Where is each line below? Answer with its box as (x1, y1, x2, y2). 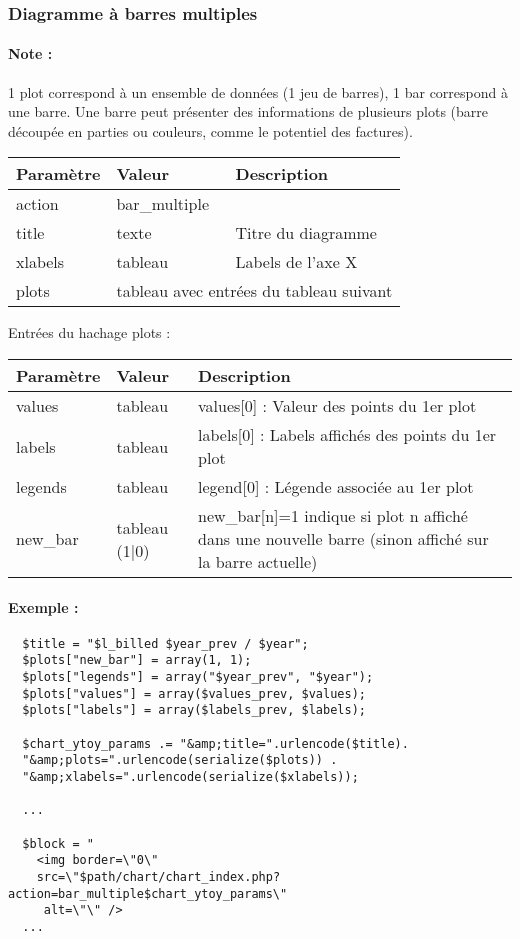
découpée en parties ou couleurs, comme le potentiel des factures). (8, 120, 413, 141)
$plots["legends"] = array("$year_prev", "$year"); (22, 670, 374, 685)
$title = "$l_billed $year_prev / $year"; (22, 636, 309, 651)
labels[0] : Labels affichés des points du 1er (198, 423, 497, 447)
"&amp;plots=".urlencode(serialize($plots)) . (22, 753, 338, 768)
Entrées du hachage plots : (8, 322, 171, 343)
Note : (8, 43, 53, 64)
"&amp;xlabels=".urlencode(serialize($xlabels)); (22, 770, 359, 785)
